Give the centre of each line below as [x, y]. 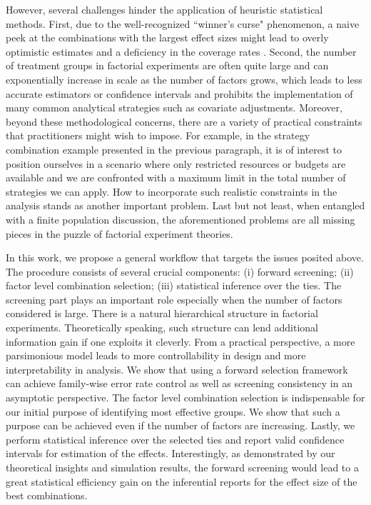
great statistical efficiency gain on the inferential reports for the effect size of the [182, 481]
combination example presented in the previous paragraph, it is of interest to [174, 149]
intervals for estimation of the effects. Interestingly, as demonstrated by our [171, 453]
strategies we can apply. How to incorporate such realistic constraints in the [172, 191]
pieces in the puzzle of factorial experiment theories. [120, 233]
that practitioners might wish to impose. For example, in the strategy [158, 135]
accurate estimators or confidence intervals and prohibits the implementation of [179, 93]
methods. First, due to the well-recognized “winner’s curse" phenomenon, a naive [183, 23]
